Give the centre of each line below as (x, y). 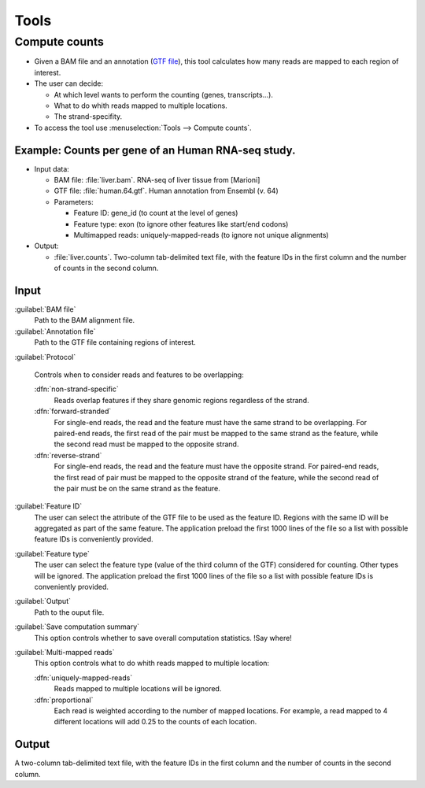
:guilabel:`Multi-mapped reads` (65, 652)
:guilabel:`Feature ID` (48, 506)
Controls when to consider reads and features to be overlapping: (139, 375)
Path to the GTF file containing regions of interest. (115, 342)
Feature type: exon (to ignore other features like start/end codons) (181, 224)
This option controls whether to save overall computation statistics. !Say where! (163, 638)
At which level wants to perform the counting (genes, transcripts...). (163, 94)
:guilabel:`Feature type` (52, 553)
